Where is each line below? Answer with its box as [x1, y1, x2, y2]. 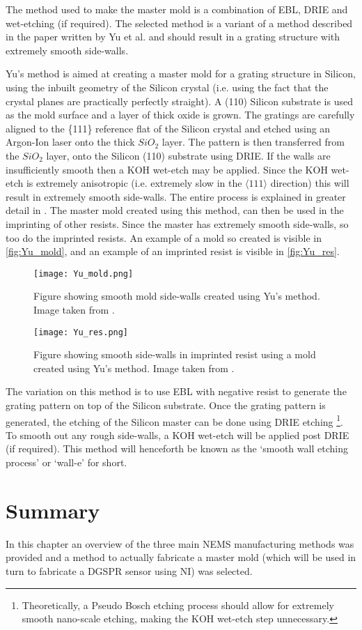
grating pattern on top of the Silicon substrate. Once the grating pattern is [6, 397, 326, 412]
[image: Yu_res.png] [33, 327, 129, 337]
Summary [6, 495, 100, 524]
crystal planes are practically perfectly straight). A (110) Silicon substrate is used [6, 93, 353, 108]
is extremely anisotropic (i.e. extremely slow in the [26, 176, 242, 190]
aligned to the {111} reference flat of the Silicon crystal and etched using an [6, 121, 331, 135]
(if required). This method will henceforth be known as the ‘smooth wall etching [6, 441, 348, 456]
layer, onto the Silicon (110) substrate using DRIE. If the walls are [46, 148, 331, 162]
